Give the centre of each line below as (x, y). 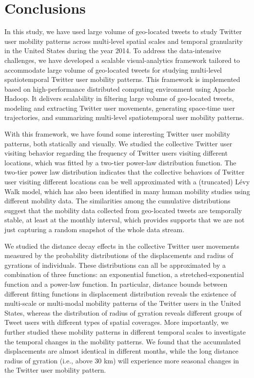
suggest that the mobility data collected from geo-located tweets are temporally (123, 210)
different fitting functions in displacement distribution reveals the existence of (120, 293)
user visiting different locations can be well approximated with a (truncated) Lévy (127, 182)
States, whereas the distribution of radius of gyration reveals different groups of (123, 312)
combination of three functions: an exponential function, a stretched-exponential (124, 274)
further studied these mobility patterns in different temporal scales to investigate (125, 331)
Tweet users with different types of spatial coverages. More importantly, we (117, 322)
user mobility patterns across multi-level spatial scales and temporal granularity (124, 41)
